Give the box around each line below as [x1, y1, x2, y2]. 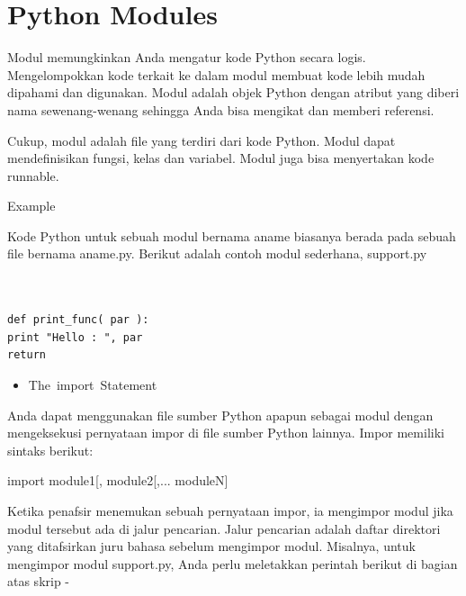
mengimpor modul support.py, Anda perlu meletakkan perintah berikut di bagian [7, 554, 458, 573]
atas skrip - [7, 572, 70, 591]
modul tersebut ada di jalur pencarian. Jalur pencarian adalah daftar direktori [7, 519, 441, 537]
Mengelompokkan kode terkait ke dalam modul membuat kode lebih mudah [7, 65, 426, 84]
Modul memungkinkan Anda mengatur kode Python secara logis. [7, 48, 366, 67]
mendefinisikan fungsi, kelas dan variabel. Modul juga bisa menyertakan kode [7, 149, 435, 167]
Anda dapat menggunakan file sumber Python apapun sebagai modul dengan [7, 405, 434, 424]
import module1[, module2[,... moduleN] [7, 471, 229, 490]
